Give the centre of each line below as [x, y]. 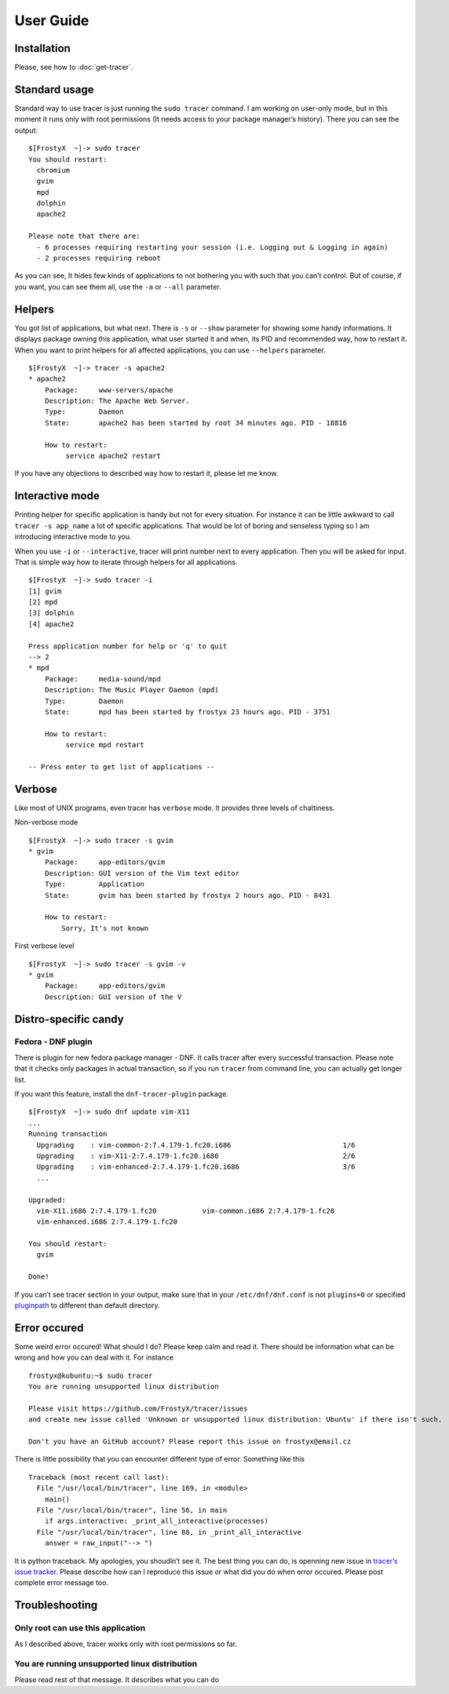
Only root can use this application [80, 1628]
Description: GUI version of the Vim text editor [142, 873]
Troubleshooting [56, 1605]
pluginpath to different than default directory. [87, 1305]
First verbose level [44, 946]
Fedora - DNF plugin [54, 1042]
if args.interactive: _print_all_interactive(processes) [156, 1521]
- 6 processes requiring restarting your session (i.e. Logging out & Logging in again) [212, 247]
